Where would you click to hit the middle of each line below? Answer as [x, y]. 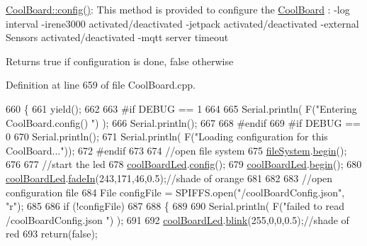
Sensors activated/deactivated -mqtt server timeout [117, 37]
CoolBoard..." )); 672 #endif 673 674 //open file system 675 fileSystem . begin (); [176, 150]
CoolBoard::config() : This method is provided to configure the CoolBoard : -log [178, 9]
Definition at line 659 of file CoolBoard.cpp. [101, 85]
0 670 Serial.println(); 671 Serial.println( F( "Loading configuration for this [167, 136]
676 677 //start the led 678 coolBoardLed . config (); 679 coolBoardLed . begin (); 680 [184, 164]
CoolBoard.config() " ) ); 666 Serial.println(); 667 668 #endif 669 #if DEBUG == [183, 122]
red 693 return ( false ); [52, 234]
